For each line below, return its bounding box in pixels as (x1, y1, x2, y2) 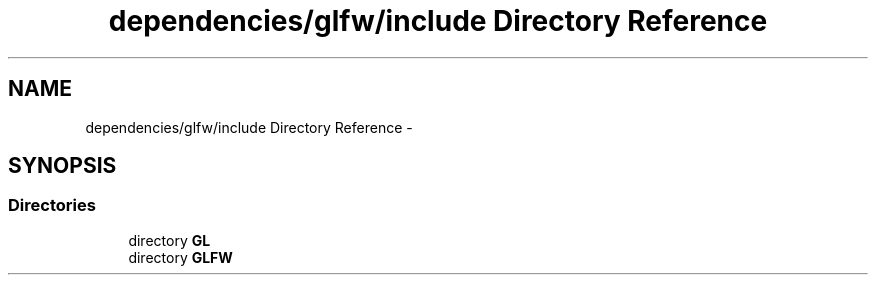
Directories (8, 195, 96, 216)
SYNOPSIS (8, 153, 117, 179)
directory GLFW (128, 248, 233, 266)
